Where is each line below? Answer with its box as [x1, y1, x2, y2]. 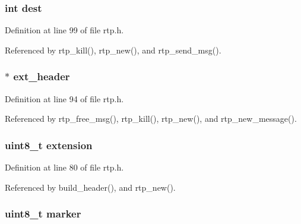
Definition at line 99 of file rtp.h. [5, 24, 124, 36]
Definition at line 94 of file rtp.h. [5, 92, 124, 105]
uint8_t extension [5, 137, 93, 152]
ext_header [13, 69, 70, 84]
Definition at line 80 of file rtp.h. [5, 161, 124, 173]
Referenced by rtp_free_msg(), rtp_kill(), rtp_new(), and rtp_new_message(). [5, 112, 297, 125]
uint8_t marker [5, 206, 81, 221]
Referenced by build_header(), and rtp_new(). [5, 181, 176, 193]
